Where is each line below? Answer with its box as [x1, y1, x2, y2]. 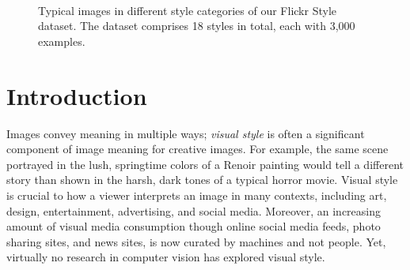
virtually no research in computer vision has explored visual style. [6, 249, 325, 265]
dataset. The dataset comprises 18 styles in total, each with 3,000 [38, 17, 355, 34]
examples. [38, 32, 85, 49]
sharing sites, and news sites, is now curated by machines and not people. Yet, [6, 233, 386, 249]
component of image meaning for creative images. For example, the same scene [6, 141, 389, 157]
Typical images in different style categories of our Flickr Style [38, 2, 336, 18]
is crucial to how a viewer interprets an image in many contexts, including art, [6, 187, 387, 204]
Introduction [6, 79, 147, 111]
